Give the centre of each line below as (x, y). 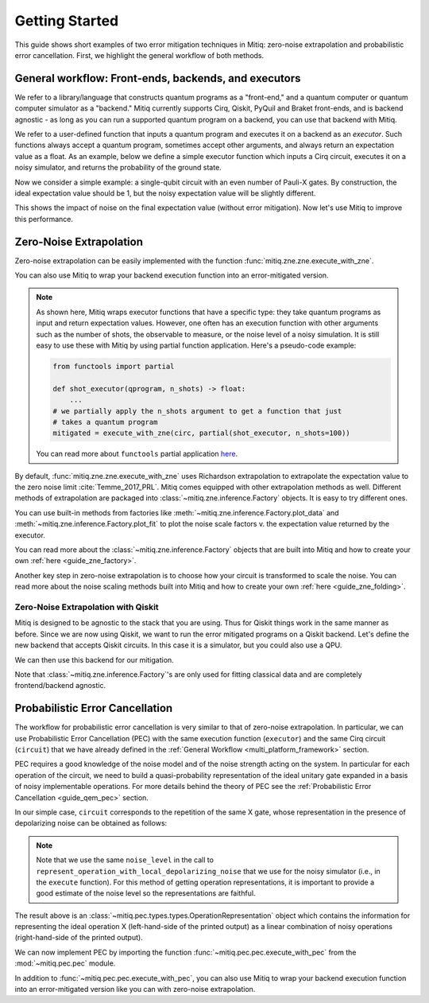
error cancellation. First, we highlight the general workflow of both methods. (139, 55)
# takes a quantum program (105, 422)
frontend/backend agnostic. (60, 686)
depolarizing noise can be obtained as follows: (91, 823)
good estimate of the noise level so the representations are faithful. (146, 893)
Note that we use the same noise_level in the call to (125, 860)
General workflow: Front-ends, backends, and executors (158, 78)
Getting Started (67, 21)
